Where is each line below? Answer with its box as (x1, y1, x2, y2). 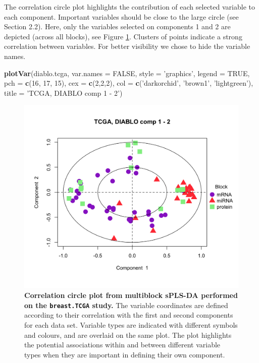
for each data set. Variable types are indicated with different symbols (24, 319, 238, 330)
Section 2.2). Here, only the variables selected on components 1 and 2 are (4, 21, 231, 32)
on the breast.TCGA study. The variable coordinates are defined (24, 299, 228, 310)
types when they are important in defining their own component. (24, 349, 225, 359)
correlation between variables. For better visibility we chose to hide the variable (4, 41, 250, 51)
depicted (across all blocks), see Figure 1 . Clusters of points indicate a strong (4, 31, 242, 41)
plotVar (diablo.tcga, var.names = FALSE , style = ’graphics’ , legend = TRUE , (4, 68, 250, 78)
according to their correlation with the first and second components (24, 310, 233, 320)
